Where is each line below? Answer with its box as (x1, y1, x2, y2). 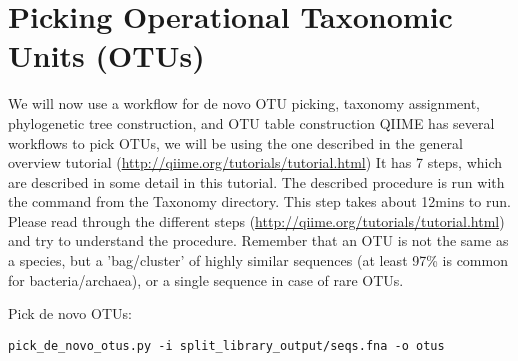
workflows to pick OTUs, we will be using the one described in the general (8, 132, 463, 153)
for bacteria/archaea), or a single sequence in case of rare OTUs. (8, 269, 404, 290)
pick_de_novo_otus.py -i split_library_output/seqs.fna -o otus (8, 338, 445, 353)
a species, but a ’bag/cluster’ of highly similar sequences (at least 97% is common (8, 250, 508, 271)
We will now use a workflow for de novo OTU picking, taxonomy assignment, (8, 93, 481, 114)
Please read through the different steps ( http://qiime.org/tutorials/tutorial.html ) (8, 210, 505, 231)
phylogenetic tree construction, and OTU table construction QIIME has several (8, 112, 495, 133)
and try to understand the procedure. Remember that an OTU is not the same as (8, 230, 509, 251)
